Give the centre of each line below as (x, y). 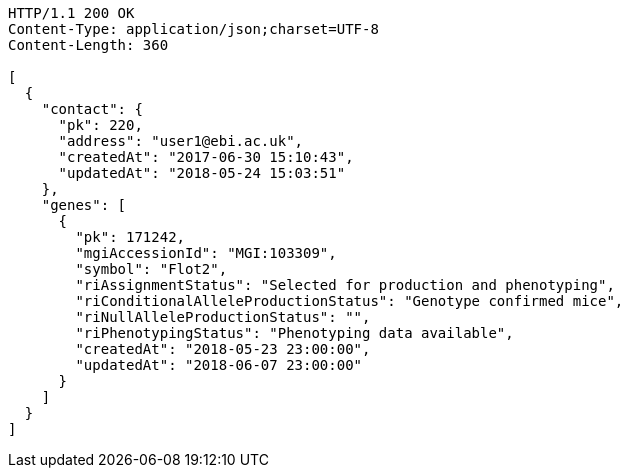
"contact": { (92, 109)
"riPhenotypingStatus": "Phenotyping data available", (294, 333)
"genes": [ (84, 205)
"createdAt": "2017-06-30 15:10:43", (206, 157)
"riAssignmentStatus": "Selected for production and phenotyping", (345, 285)
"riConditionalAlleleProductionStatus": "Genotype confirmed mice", (349, 301)
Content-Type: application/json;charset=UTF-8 (193, 29)
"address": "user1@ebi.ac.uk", (181, 141)
